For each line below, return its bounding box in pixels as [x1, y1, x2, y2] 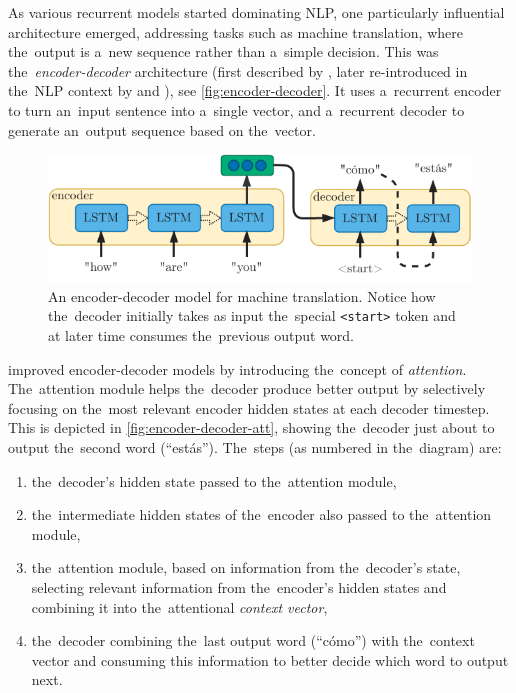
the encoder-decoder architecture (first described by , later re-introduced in [8, 60, 468, 81]
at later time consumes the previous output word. [48, 325, 355, 346]
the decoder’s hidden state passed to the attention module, [31, 470, 397, 491]
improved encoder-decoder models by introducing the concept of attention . [8, 358, 467, 379]
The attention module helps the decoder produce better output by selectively [8, 378, 486, 399]
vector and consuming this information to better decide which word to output [31, 649, 509, 670]
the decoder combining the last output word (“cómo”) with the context [31, 630, 475, 651]
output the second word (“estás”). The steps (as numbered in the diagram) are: [8, 437, 502, 458]
